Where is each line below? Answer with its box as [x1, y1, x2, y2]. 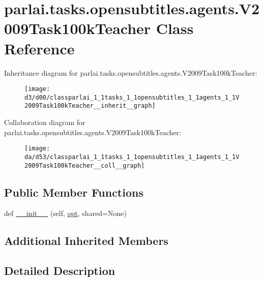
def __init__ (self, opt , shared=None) [4, 208, 127, 218]
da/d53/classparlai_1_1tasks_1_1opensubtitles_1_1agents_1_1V [24, 153, 240, 161]
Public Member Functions [4, 184, 143, 200]
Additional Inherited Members [4, 233, 168, 248]
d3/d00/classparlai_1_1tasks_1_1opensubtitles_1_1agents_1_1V [24, 93, 240, 101]
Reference [4, 38, 75, 58]
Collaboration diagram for [4, 117, 85, 128]
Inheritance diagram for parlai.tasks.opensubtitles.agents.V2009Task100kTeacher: [4, 67, 257, 78]
